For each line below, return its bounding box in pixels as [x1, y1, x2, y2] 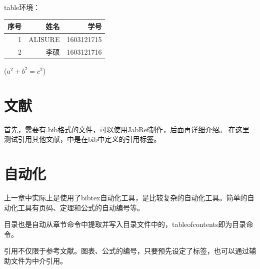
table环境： [4, 2, 40, 12]
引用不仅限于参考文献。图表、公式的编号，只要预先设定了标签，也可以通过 [4, 245, 249, 256]
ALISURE [28, 34, 60, 44]
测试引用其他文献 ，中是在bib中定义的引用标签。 [4, 134, 161, 144]
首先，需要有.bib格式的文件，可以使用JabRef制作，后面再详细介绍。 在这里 [4, 124, 249, 134]
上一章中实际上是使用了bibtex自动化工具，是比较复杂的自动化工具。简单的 [4, 192, 247, 202]
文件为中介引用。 [10, 255, 67, 265]
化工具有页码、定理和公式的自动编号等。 [10, 202, 144, 212]
